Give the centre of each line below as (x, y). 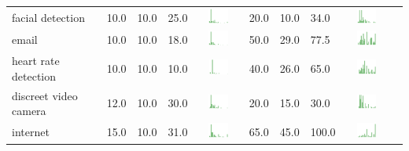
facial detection (48, 17)
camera (29, 111)
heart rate (36, 61)
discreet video (45, 95)
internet (31, 132)
